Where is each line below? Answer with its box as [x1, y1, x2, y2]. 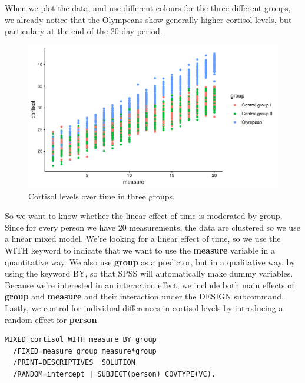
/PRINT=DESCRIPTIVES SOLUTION [13, 358, 135, 367]
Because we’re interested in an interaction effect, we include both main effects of [5, 278, 294, 291]
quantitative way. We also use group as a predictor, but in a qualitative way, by [5, 255, 296, 268]
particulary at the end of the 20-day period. [5, 25, 163, 37]
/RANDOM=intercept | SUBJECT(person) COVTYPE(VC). [13, 369, 216, 378]
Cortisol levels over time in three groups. [28, 189, 175, 202]
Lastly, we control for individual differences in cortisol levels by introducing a [5, 301, 283, 314]
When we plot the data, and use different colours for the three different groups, [5, 2, 291, 14]
